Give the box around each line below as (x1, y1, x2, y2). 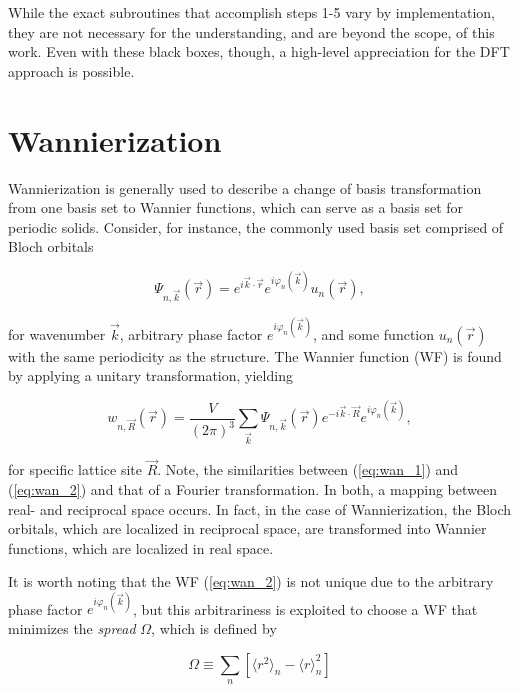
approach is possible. (8, 60, 135, 81)
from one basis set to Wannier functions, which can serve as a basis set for (8, 197, 464, 218)
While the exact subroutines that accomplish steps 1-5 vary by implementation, (8, 2, 495, 22)
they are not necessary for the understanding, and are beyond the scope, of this (8, 21, 495, 42)
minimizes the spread (8, 618, 136, 639)
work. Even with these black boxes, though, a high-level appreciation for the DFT (8, 41, 510, 62)
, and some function (313, 323, 435, 344)
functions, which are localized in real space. (8, 537, 274, 558)
